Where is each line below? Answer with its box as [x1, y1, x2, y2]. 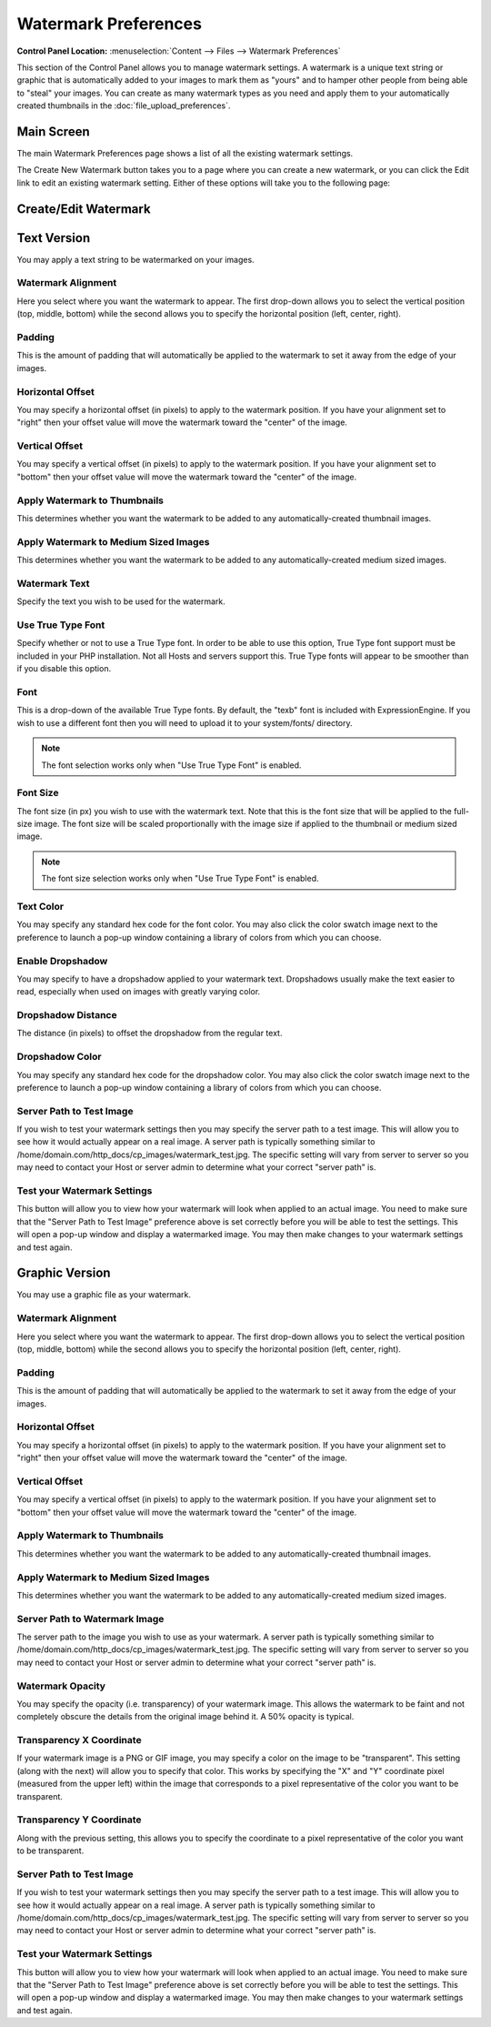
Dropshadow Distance [16, 1009, 117, 1022]
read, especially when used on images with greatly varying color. [16, 986, 261, 997]
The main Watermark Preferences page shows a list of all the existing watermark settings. [16, 148, 354, 159]
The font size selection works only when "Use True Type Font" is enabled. [41, 873, 319, 884]
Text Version [16, 230, 91, 246]
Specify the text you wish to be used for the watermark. [16, 596, 226, 607]
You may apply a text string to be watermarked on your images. [16, 254, 255, 265]
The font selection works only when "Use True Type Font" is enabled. [41, 760, 302, 771]
